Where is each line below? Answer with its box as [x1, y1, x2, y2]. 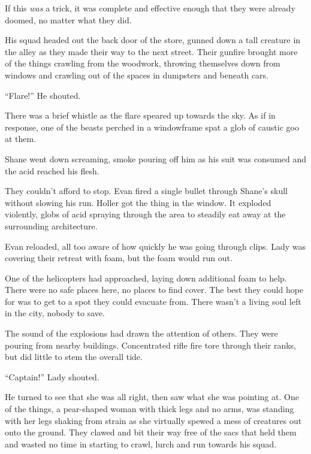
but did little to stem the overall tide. [5, 350, 143, 363]
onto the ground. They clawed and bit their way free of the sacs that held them [5, 426, 297, 438]
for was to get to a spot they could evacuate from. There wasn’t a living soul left [5, 295, 301, 307]
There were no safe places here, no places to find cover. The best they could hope [5, 283, 304, 296]
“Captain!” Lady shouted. [5, 370, 99, 383]
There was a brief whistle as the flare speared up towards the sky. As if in [5, 109, 276, 122]
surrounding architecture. [5, 219, 98, 232]
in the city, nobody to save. [5, 307, 105, 319]
